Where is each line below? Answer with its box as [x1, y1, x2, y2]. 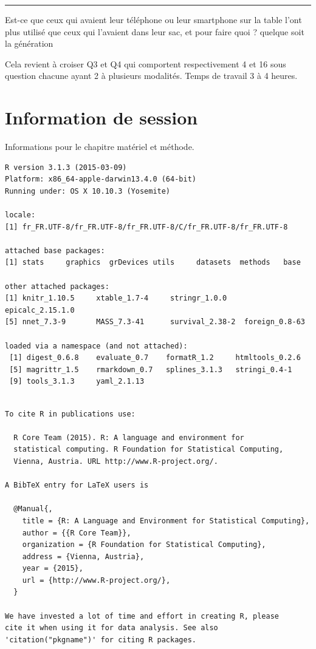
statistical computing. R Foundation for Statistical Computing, [13, 445, 284, 454]
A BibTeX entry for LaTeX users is [5, 481, 149, 490]
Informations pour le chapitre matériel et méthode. [5, 140, 194, 153]
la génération [5, 37, 53, 50]
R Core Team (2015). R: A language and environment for [13, 433, 244, 442]
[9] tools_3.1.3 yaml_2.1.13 [9, 377, 145, 386]
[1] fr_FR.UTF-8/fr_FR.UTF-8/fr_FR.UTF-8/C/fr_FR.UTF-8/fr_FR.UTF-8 [5, 222, 288, 231]
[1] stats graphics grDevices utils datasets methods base [5, 258, 301, 267]
